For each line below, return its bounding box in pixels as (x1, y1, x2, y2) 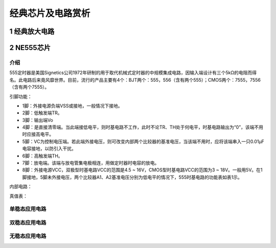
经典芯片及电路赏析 (9, 8, 90, 19)
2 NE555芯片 (9, 43, 51, 52)
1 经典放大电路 (9, 27, 55, 36)
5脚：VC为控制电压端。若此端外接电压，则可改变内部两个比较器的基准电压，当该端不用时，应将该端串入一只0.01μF (22, 138, 264, 144)
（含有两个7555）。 (9, 84, 50, 90)
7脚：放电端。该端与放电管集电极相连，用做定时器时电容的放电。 (22, 160, 159, 166)
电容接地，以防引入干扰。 (22, 145, 76, 152)
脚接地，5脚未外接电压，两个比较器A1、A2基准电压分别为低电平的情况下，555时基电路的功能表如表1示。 (22, 174, 242, 180)
